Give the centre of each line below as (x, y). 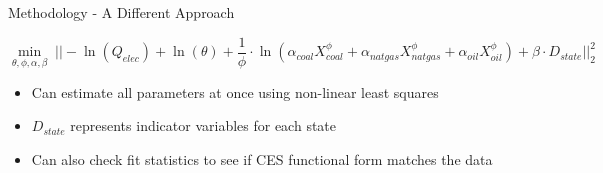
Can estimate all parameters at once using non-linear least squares (235, 91)
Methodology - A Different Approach (121, 12)
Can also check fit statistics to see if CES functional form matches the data (262, 158)
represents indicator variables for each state (203, 125)
